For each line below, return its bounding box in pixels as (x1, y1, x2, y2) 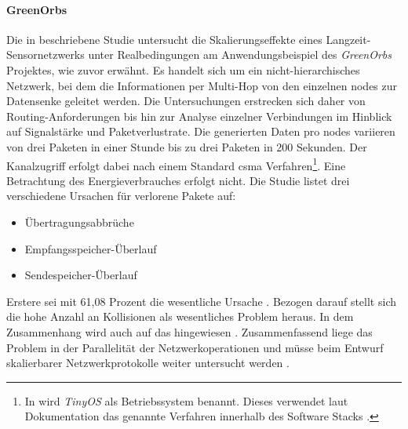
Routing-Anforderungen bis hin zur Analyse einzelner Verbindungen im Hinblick (6, 107, 392, 124)
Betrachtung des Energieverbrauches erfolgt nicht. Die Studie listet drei (6, 172, 350, 188)
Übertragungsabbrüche (24, 213, 134, 230)
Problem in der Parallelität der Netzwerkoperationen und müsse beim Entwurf (6, 339, 384, 355)
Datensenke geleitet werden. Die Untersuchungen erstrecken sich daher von (6, 93, 366, 109)
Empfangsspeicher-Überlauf (24, 240, 157, 256)
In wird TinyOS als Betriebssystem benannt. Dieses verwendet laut (24, 392, 348, 409)
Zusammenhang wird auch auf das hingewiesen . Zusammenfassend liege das (6, 323, 373, 340)
